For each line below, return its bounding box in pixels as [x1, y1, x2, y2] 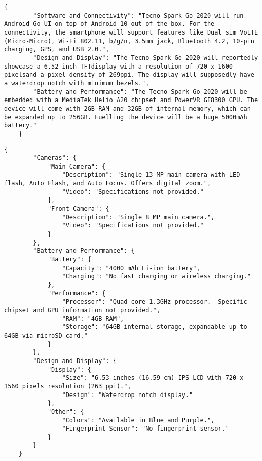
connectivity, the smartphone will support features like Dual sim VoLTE [4, 28, 258, 36]
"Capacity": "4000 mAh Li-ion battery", [62, 264, 200, 272]
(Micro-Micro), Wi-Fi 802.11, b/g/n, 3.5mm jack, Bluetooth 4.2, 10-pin [4, 37, 254, 45]
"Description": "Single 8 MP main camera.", [62, 213, 215, 221]
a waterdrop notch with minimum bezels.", [4, 79, 149, 87]
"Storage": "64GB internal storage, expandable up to [62, 323, 247, 331]
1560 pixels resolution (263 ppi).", [4, 382, 131, 390]
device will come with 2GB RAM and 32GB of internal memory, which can [4, 105, 251, 112]
